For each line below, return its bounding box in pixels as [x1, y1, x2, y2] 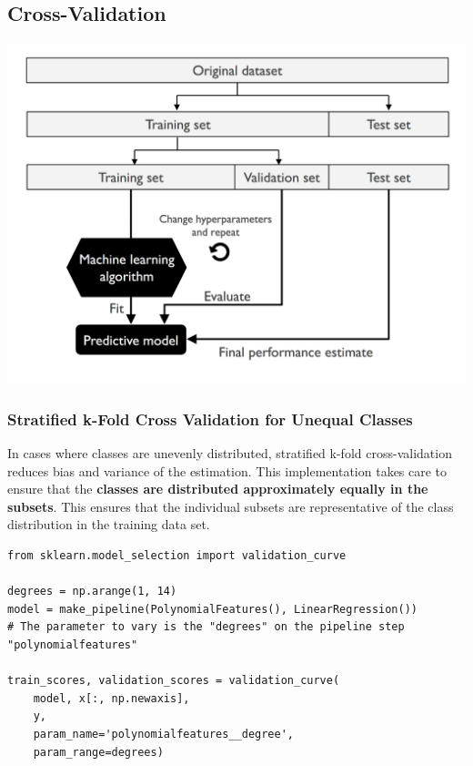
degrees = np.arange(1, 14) [7, 585, 177, 598]
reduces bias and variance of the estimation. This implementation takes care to [7, 461, 448, 480]
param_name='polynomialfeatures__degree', [33, 727, 294, 740]
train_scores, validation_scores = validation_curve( [7, 674, 340, 688]
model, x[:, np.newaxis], [33, 691, 190, 705]
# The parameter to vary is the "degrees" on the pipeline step [7, 620, 405, 634]
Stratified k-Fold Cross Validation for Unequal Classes [7, 407, 413, 430]
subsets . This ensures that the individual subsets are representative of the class [7, 496, 454, 516]
